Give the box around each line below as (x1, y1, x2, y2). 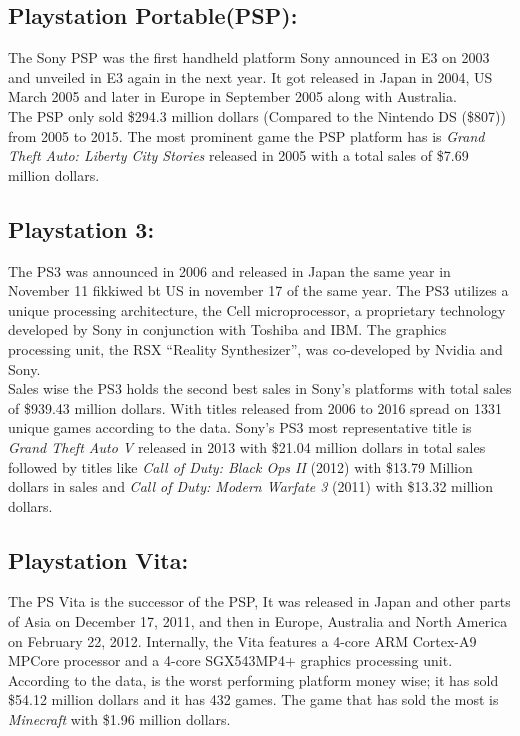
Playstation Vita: (8, 544, 189, 575)
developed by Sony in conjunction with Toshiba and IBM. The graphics (8, 319, 447, 340)
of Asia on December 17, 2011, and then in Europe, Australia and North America (8, 611, 508, 632)
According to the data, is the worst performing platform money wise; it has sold (8, 669, 499, 690)
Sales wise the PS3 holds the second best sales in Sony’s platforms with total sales (8, 378, 512, 399)
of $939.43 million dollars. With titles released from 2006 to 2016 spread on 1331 (8, 397, 502, 418)
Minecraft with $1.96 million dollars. (8, 709, 231, 730)
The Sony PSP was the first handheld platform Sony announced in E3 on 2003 (8, 47, 490, 68)
